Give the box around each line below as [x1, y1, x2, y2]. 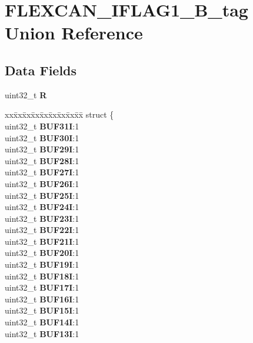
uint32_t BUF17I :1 [5, 281, 79, 294]
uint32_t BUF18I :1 [5, 269, 79, 282]
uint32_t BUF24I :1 [5, 201, 79, 213]
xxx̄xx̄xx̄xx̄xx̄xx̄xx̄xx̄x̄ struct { [5, 108, 114, 121]
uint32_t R [5, 88, 47, 101]
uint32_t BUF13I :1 [5, 327, 79, 339]
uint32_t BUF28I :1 [5, 154, 79, 166]
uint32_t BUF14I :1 [5, 316, 79, 328]
